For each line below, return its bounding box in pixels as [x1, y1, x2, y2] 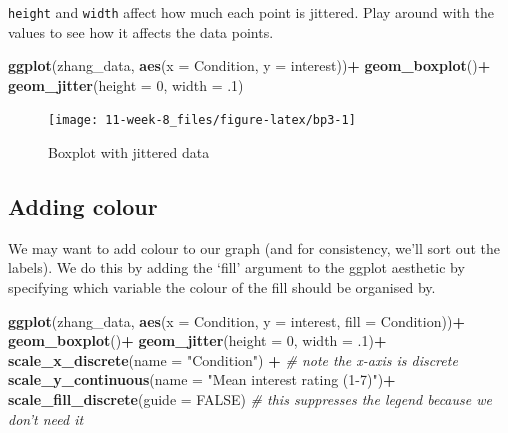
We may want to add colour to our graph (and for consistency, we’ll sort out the [8, 237, 500, 258]
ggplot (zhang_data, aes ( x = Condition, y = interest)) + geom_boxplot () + [8, 55, 491, 76]
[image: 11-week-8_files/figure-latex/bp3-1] [48, 113, 356, 128]
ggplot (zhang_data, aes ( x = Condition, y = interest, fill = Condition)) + [8, 310, 465, 331]
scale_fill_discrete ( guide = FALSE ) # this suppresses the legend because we [8, 389, 492, 410]
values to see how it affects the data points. [8, 21, 274, 42]
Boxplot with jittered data [48, 142, 210, 163]
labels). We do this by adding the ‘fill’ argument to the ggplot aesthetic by [8, 257, 465, 278]
